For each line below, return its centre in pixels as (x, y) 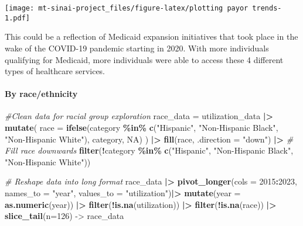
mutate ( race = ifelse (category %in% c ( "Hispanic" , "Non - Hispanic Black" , (142, 128)
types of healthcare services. (55, 71)
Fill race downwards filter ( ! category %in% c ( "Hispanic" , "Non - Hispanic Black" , (149, 150)
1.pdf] (17, 18)
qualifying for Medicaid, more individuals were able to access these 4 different (144, 59)
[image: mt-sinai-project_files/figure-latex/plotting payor (127, 8)
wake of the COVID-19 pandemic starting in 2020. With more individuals (137, 48)
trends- (267, 8)
